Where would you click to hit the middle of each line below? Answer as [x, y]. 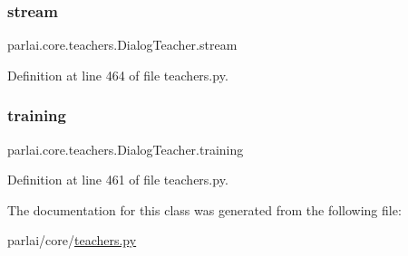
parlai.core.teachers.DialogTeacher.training [126, 149]
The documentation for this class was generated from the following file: [204, 209]
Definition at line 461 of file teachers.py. [118, 180]
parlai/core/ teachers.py [72, 240]
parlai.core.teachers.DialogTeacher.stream [122, 45]
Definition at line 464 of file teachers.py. [118, 75]
